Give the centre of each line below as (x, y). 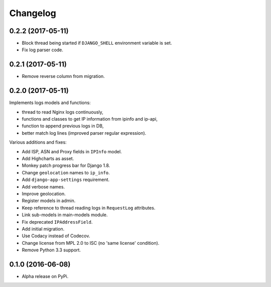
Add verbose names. (43, 186)
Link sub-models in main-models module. (65, 215)
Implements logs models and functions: (50, 103)
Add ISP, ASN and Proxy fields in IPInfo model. (72, 151)
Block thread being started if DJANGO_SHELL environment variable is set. (97, 43)
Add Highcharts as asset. (48, 159)
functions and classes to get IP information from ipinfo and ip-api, (90, 119)
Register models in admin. (49, 201)
